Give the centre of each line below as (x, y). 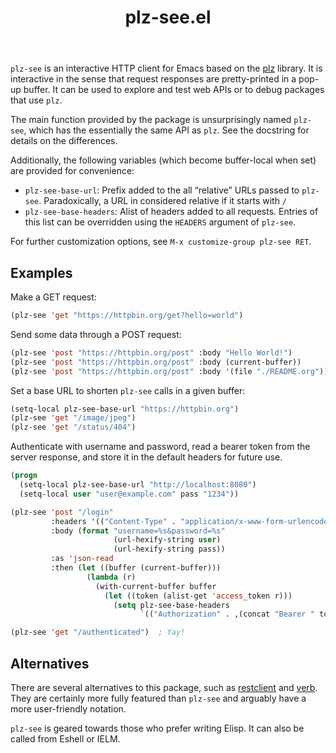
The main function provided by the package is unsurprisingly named (151, 120)
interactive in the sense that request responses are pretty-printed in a (153, 79)
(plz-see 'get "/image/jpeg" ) (73, 418)
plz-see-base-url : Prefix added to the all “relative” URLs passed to (162, 190)
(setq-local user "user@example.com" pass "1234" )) (129, 494)
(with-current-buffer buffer (156, 586)
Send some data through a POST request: (96, 334)
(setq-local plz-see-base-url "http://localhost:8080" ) (138, 485)
